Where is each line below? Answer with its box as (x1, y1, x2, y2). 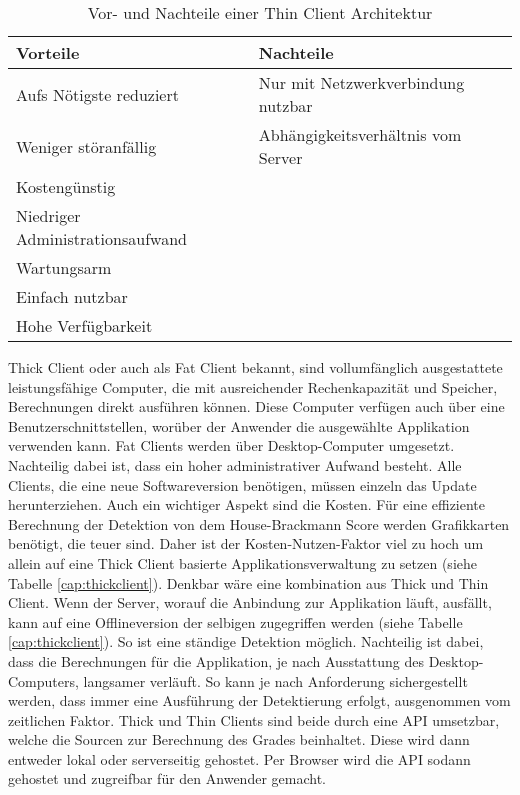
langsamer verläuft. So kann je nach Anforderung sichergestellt (83, 670, 468, 691)
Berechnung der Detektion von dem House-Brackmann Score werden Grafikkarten (8, 513, 510, 534)
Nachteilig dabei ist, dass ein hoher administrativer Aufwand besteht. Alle (8, 454, 462, 475)
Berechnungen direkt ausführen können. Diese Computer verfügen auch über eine (8, 396, 505, 417)
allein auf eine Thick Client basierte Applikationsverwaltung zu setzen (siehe (8, 552, 477, 573)
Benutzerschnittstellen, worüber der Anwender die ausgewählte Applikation (8, 415, 470, 436)
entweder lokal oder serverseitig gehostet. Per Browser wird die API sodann (8, 748, 471, 769)
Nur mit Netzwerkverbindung (258, 71, 465, 94)
